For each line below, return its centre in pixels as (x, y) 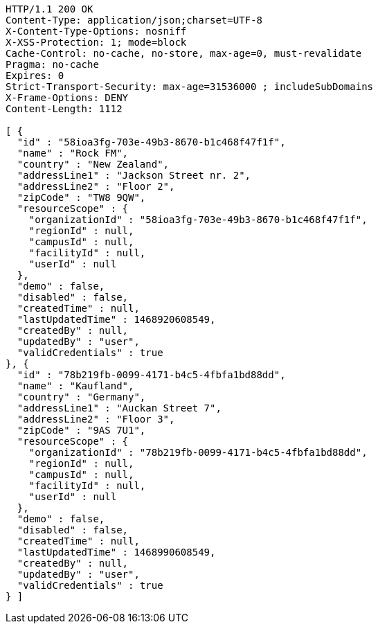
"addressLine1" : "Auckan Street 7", (119, 408)
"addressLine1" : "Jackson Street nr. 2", (134, 175)
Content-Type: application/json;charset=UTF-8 (134, 20)
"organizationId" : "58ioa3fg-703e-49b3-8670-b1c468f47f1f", (198, 220)
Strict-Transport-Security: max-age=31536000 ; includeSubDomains (190, 87)
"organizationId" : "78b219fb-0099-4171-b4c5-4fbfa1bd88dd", (198, 452)
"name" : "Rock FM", (73, 153)
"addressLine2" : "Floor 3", (96, 419)
